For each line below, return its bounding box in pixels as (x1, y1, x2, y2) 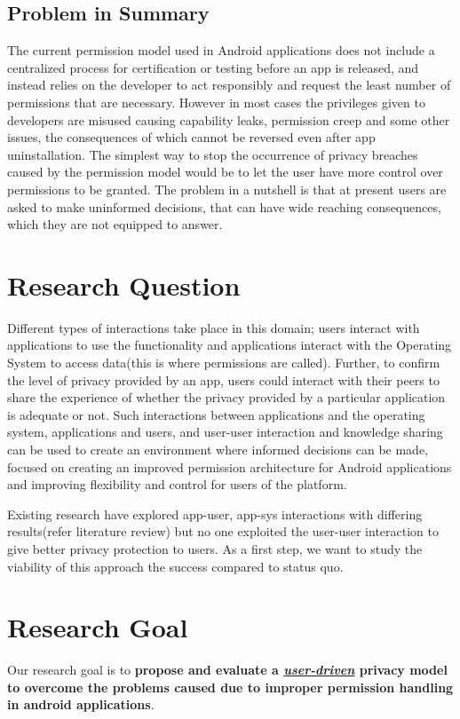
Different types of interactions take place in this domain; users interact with (7, 318, 420, 336)
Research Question (7, 266, 241, 303)
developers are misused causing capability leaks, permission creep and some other (7, 110, 450, 129)
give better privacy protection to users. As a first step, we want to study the (7, 539, 423, 557)
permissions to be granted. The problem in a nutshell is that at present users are (7, 179, 447, 198)
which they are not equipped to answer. (7, 215, 223, 233)
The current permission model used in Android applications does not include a (7, 41, 435, 59)
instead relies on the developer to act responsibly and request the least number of (7, 75, 451, 94)
